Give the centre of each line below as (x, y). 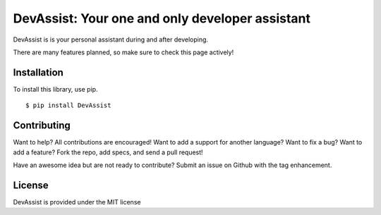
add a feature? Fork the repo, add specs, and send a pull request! (108, 152)
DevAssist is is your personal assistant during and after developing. (110, 39)
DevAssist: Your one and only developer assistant (162, 18)
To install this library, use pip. (55, 89)
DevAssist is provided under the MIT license (77, 202)
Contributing (42, 126)
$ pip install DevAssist (68, 105)
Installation (38, 72)
